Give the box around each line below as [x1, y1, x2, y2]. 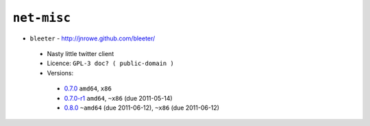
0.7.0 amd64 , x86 [64, 84, 112, 92]
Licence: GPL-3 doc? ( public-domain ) [47, 59, 174, 68]
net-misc [12, 10, 71, 25]
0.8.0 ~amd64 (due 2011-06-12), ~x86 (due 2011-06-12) [64, 103, 219, 112]
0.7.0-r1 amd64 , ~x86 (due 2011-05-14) [64, 94, 173, 102]
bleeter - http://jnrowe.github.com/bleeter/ [29, 34, 156, 42]
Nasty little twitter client [47, 49, 114, 58]
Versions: [47, 68, 74, 77]
